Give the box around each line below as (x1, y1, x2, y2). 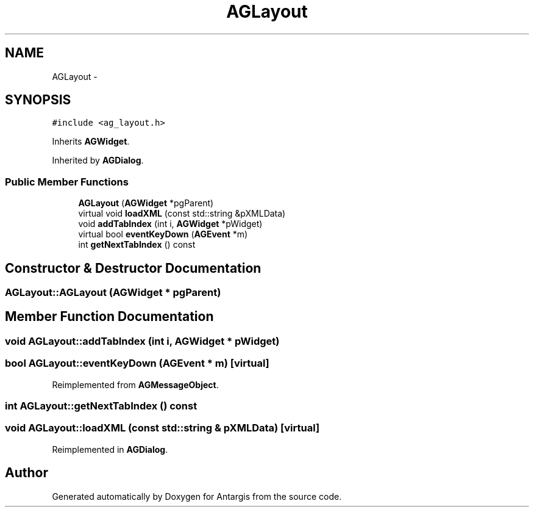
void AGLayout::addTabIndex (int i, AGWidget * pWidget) (5, 334, 280, 347)
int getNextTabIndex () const (78, 239, 196, 250)
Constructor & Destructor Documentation (5, 260, 262, 276)
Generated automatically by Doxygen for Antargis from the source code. (52, 491, 342, 502)
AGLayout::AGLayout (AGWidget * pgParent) (5, 286, 221, 299)
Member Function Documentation (5, 309, 214, 325)
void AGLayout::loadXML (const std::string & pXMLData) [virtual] (5, 422, 320, 434)
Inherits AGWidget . (52, 136, 130, 147)
